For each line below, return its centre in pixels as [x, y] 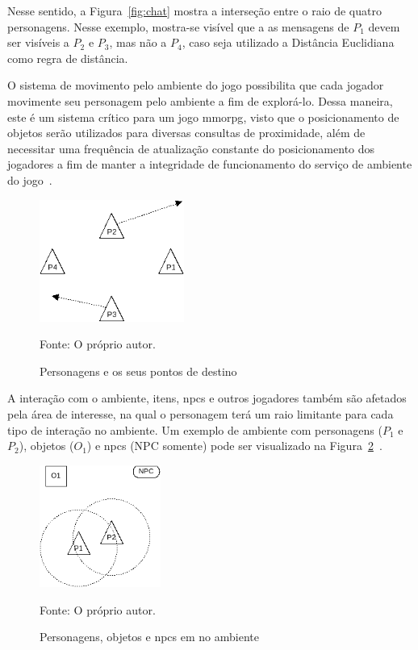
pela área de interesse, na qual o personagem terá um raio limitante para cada [201, 414]
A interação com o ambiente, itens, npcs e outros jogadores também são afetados [207, 398]
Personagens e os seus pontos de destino [138, 371]
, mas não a [138, 42]
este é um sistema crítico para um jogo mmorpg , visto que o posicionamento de [203, 117]
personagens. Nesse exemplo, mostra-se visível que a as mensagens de [178, 26]
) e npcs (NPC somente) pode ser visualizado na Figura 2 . [234, 446]
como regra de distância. [68, 58]
